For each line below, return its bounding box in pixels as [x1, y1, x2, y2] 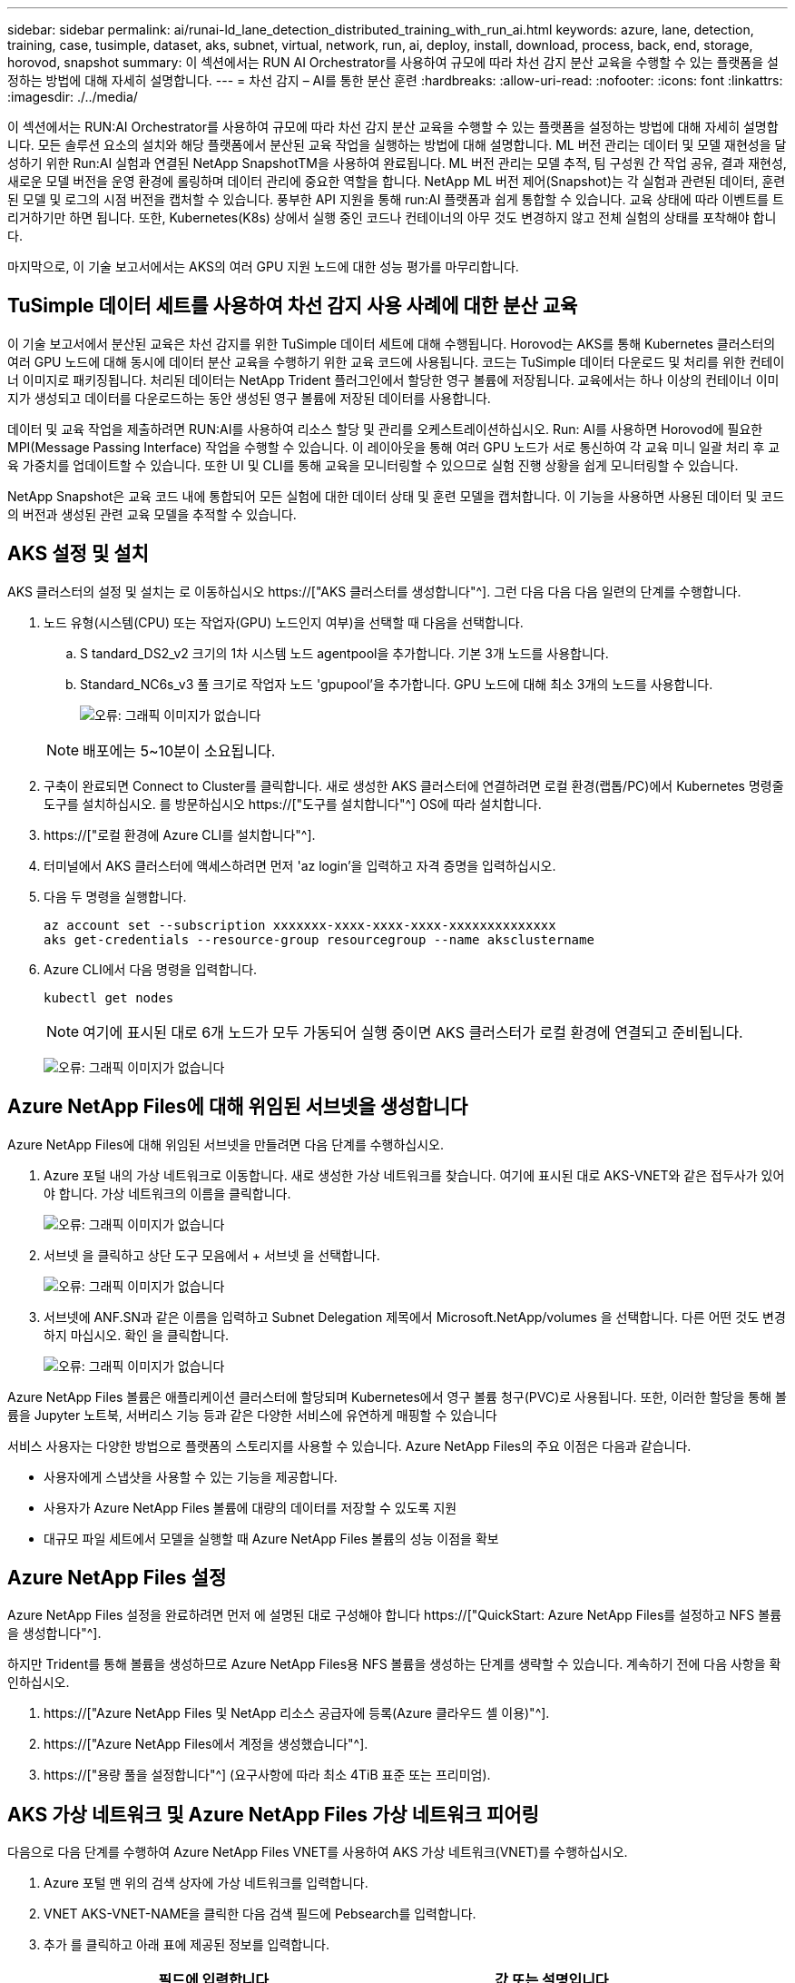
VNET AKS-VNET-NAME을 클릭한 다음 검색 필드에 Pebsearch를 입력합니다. [44, 1906, 476, 1922]
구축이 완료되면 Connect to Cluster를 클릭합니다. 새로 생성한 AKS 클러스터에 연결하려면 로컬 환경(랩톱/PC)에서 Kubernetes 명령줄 [44, 777, 784, 794]
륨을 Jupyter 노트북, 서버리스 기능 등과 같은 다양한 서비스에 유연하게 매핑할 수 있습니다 [7, 1406, 497, 1423]
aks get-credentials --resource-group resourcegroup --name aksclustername [44, 932, 594, 947]
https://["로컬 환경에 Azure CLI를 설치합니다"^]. [44, 826, 316, 843]
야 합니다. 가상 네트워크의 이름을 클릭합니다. [44, 1185, 291, 1201]
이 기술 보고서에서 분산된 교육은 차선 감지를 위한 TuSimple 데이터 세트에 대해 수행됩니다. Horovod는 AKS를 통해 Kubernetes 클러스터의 [7, 335, 776, 351]
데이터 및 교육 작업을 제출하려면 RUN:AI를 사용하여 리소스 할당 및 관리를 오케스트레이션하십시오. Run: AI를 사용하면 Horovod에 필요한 [7, 420, 763, 437]
